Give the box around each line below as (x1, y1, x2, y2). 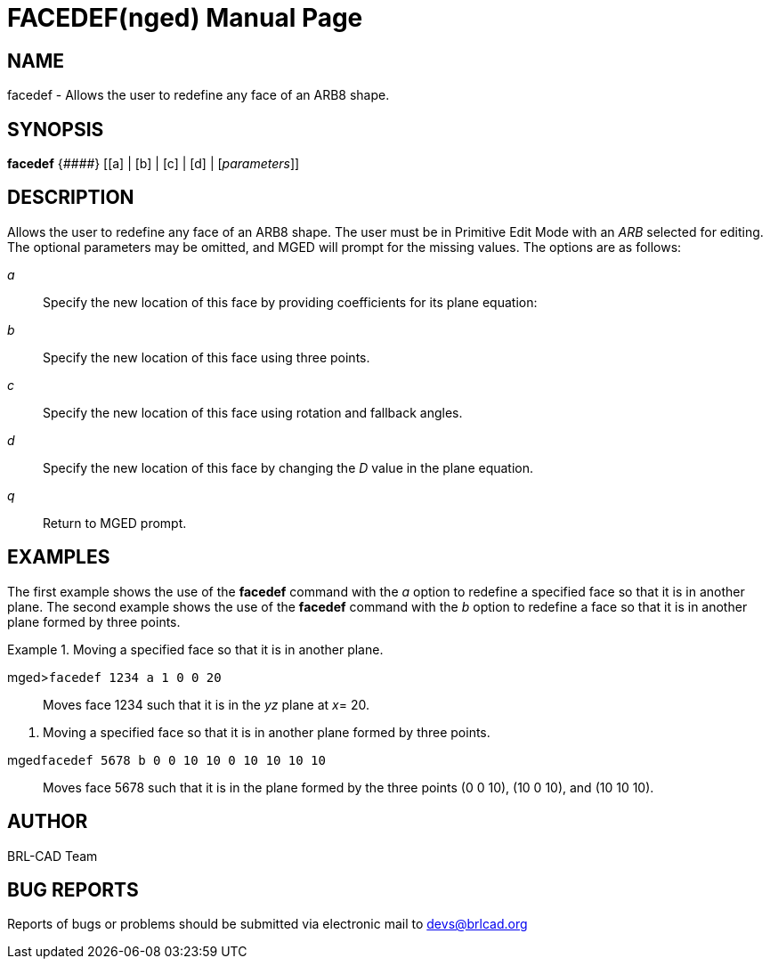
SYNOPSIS (7, 118, 104, 141)
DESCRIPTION (7, 186, 134, 209)
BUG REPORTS (7, 878, 139, 901)
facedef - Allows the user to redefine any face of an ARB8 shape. (7, 87, 390, 103)
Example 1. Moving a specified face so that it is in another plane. (7, 641, 384, 657)
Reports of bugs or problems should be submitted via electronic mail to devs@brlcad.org (7, 916, 528, 932)
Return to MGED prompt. (43, 515, 187, 531)
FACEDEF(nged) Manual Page (7, 3, 363, 33)
